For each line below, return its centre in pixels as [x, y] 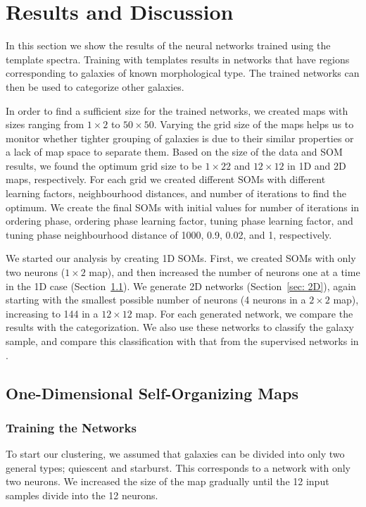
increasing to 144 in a [52, 313]
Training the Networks [71, 427]
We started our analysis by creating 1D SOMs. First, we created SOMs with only [181, 258]
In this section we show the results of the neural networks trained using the [168, 45]
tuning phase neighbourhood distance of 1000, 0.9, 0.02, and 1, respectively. [169, 234]
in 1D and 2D [317, 165]
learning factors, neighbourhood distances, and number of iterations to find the [176, 193]
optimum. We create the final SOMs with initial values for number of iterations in [183, 207]
